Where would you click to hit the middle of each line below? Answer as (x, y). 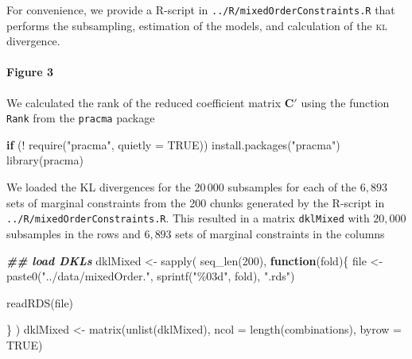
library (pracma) (45, 160)
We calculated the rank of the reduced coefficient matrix (144, 102)
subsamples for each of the (292, 187)
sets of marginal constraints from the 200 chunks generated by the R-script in (196, 202)
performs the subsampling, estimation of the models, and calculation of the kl (197, 25)
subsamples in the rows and (74, 233)
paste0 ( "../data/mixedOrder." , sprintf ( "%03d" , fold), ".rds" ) (151, 276)
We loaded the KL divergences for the (99, 187)
